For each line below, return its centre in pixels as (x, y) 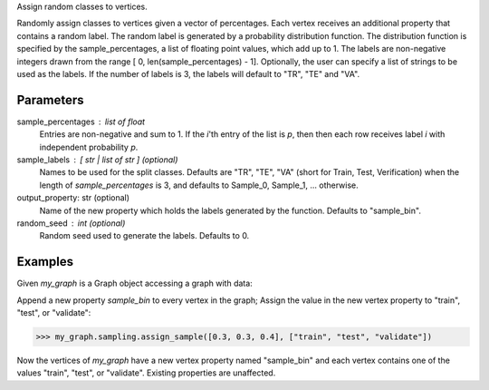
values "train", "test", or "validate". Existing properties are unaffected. (146, 373)
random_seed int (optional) (71, 223)
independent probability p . (89, 147)
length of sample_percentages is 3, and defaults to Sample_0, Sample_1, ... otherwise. (199, 185)
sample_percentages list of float (81, 122)
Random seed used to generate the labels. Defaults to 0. (144, 236)
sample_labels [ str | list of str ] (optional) (97, 160)
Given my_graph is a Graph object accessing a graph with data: (134, 283)
